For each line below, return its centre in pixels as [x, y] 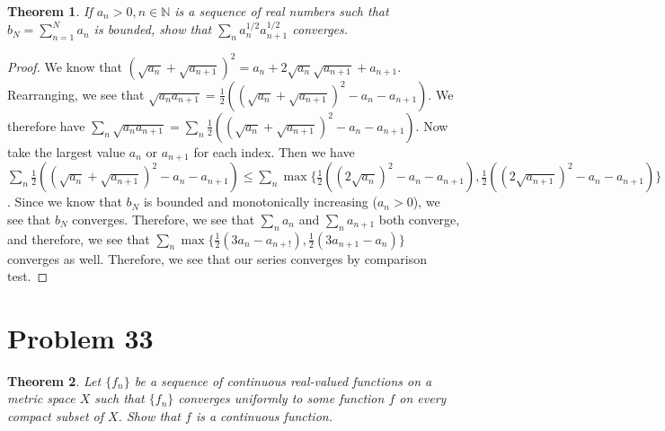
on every [423, 398]
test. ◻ [28, 276]
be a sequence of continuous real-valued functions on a [283, 380]
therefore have [46, 125]
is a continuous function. [264, 416]
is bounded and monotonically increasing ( [260, 202]
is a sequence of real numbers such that [282, 11]
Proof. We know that [65, 66]
